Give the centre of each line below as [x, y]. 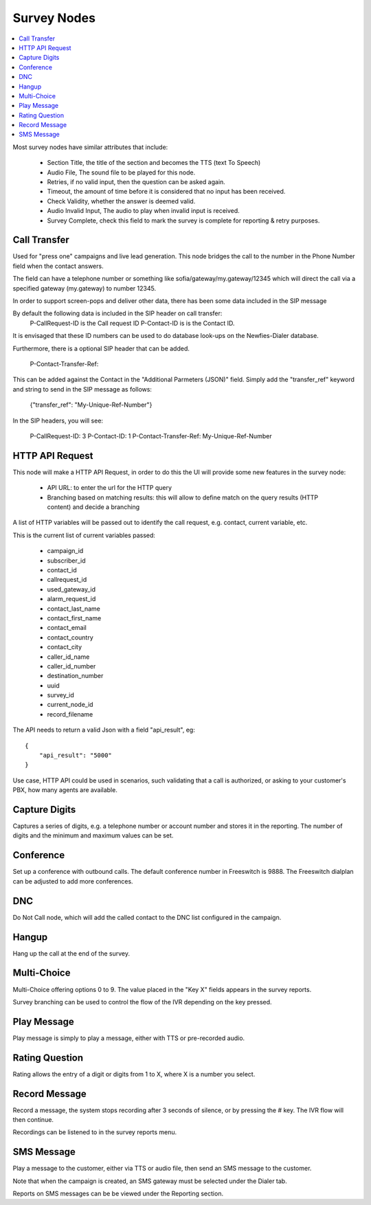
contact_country [70, 637]
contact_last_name [74, 609]
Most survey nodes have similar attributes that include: [90, 147]
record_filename [70, 714]
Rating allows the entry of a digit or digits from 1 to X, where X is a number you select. [134, 1074]
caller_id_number [71, 666]
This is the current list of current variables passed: [84, 535]
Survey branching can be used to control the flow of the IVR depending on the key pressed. [142, 1002]
